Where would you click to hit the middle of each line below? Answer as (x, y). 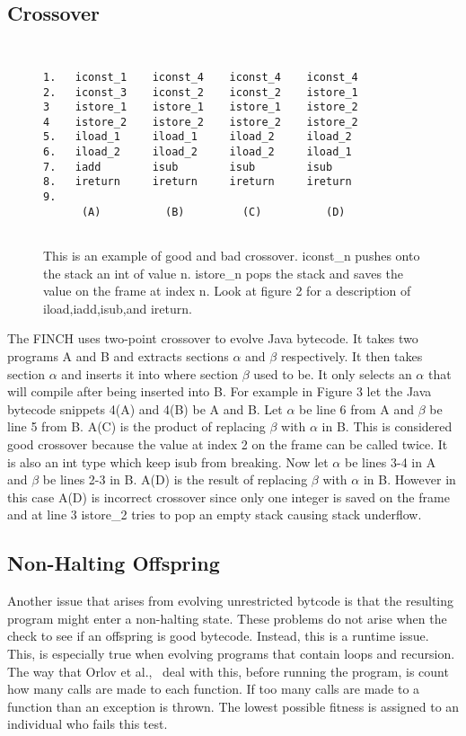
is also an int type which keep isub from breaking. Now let (168, 461)
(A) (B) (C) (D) (213, 212)
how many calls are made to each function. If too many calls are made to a (214, 689)
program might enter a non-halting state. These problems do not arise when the (227, 618)
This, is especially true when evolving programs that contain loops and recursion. (231, 653)
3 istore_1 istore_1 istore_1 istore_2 (201, 107)
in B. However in (409, 479)
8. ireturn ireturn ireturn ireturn (198, 182)
